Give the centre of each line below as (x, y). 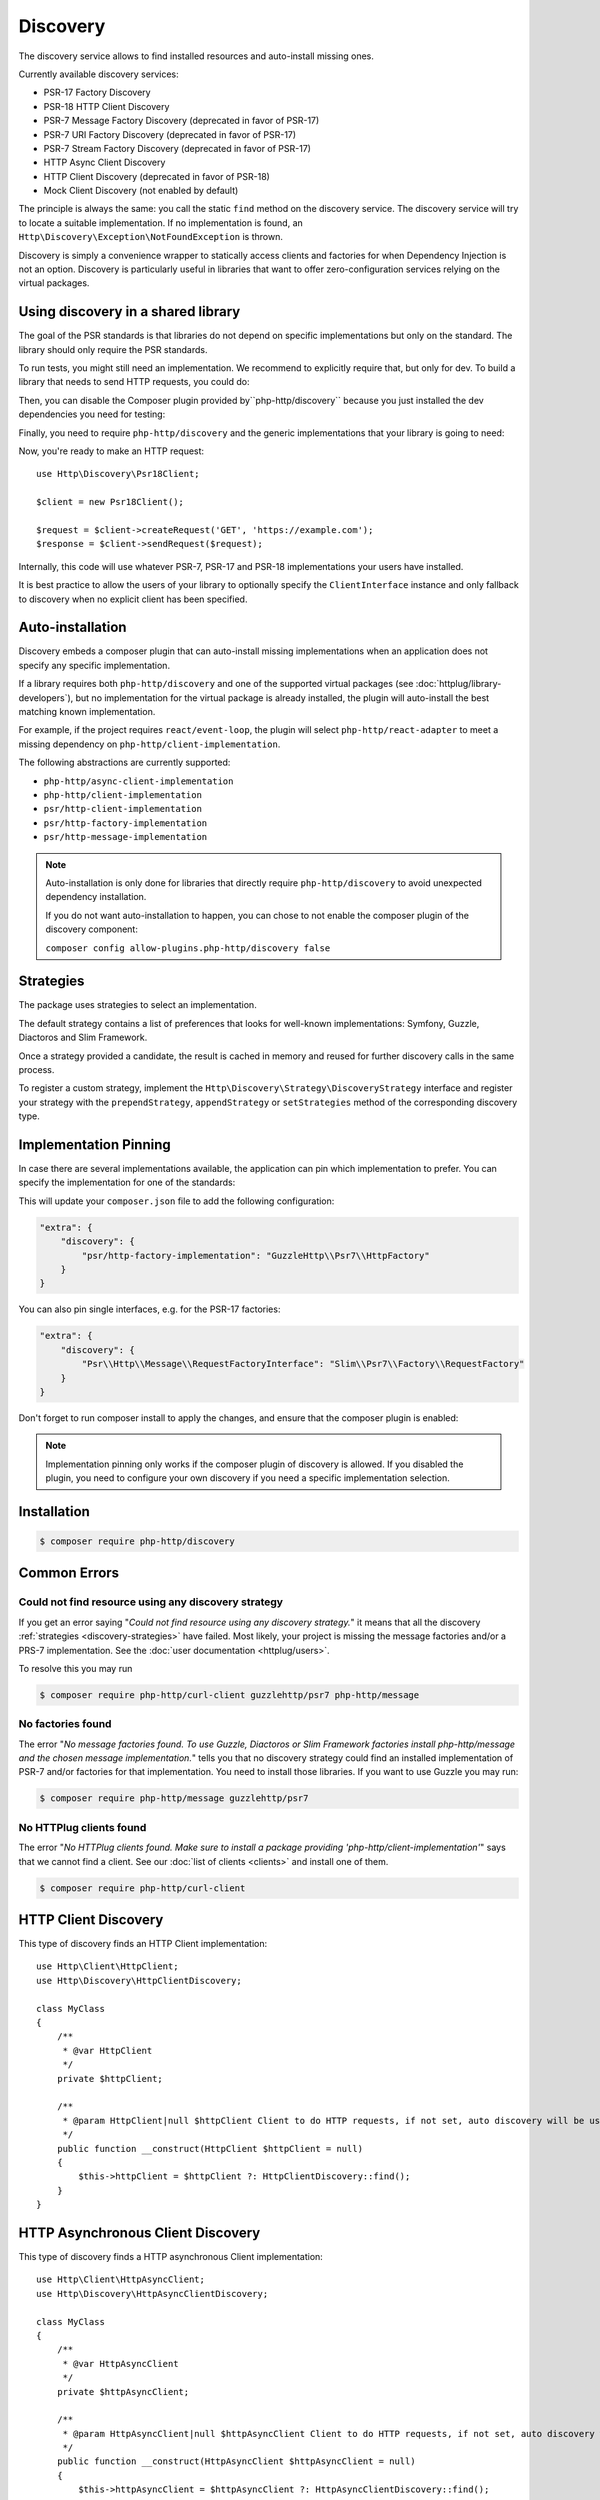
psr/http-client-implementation (122, 809)
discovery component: (92, 929)
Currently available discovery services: (98, 74)
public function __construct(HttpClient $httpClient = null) (210, 2148)
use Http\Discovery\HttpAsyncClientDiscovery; (152, 2293)
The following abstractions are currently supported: (124, 762)
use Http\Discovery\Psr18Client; (118, 474)
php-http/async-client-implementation (138, 781)
